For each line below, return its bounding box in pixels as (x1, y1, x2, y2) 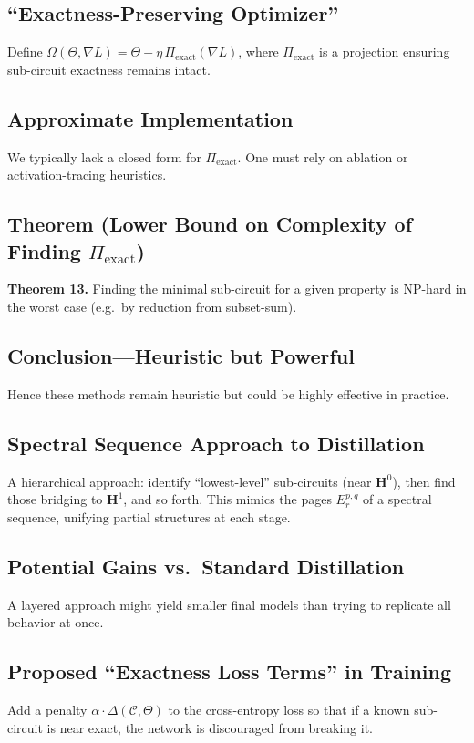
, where (238, 42, 279, 61)
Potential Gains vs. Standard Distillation (7, 552, 405, 580)
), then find (392, 471, 456, 490)
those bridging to (7, 490, 103, 509)
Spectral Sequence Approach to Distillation (7, 428, 425, 457)
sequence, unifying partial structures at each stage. (7, 507, 291, 526)
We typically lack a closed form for (7, 147, 201, 166)
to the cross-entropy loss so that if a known (168, 699, 410, 718)
